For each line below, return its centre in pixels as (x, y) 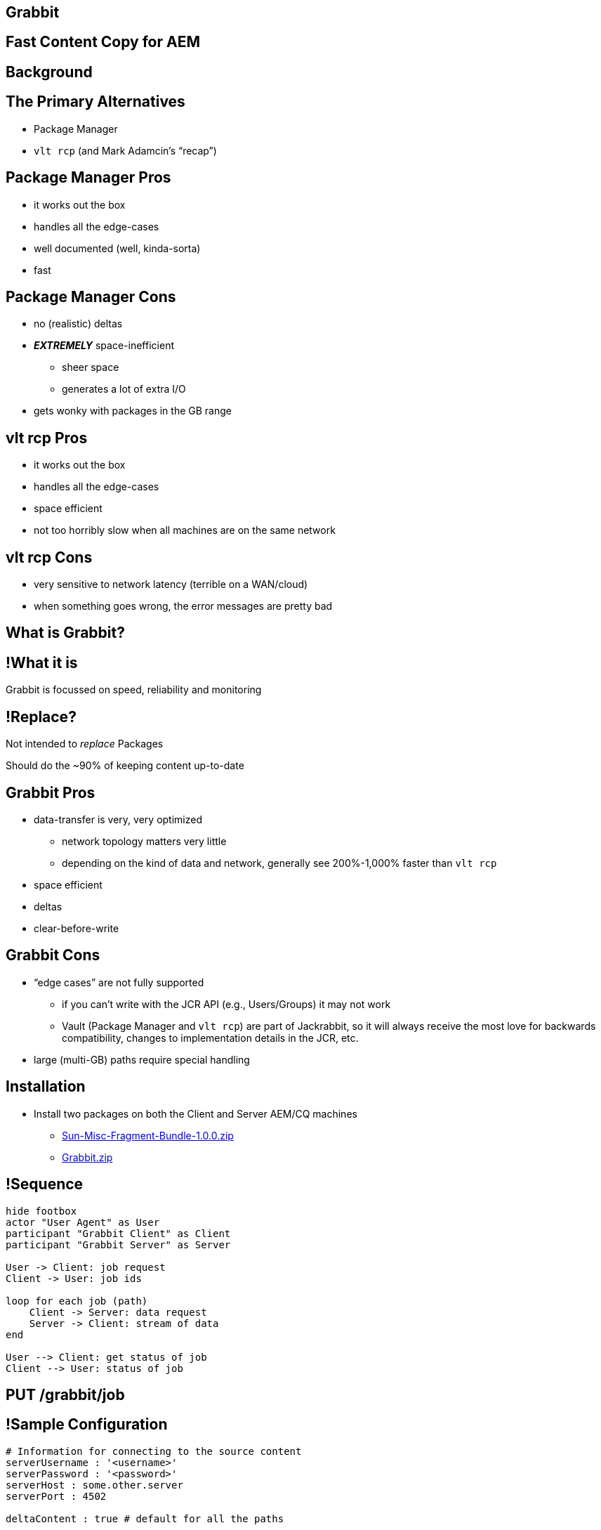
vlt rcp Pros (47, 438)
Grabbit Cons (53, 955)
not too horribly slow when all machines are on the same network (185, 530)
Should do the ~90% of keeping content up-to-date (125, 766)
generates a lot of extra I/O (124, 389)
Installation (46, 1087)
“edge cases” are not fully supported (119, 982)
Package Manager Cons (91, 296)
